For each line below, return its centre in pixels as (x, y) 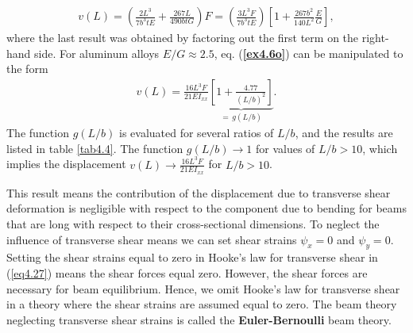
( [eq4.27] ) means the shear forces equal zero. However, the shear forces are (187, 272)
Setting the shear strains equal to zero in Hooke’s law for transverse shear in (192, 257)
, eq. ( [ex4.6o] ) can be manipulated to (309, 53)
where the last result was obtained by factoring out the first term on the (183, 38)
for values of (285, 148)
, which (380, 148)
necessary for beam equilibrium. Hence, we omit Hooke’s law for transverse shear (203, 288)
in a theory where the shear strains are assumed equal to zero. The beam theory (202, 304)
